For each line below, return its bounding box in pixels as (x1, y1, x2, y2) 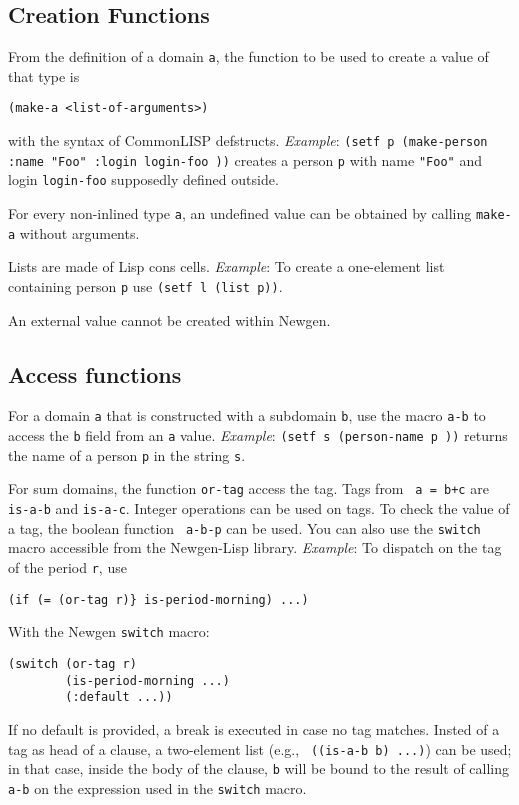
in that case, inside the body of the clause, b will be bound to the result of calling (8, 758, 510, 779)
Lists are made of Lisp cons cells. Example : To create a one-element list (8, 256, 445, 277)
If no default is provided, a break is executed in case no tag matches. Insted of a (8, 718, 500, 739)
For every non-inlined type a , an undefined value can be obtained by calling (8, 203, 472, 224)
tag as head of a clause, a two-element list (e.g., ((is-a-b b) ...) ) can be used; (8, 738, 512, 759)
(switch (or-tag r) (8, 656, 137, 671)
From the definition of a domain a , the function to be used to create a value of (8, 46, 489, 67)
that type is (8, 65, 80, 86)
